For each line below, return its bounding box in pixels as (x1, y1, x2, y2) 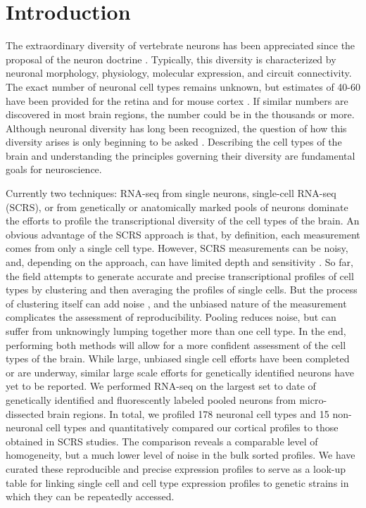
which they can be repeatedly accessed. (6, 489, 175, 504)
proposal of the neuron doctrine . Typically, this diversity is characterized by (6, 51, 336, 66)
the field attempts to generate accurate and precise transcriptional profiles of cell (6, 268, 354, 283)
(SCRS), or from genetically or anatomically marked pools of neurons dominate (6, 199, 348, 214)
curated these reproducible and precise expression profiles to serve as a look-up (6, 461, 346, 476)
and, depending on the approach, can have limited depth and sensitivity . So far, (6, 255, 353, 269)
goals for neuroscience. (6, 162, 102, 177)
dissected (6, 406, 44, 421)
